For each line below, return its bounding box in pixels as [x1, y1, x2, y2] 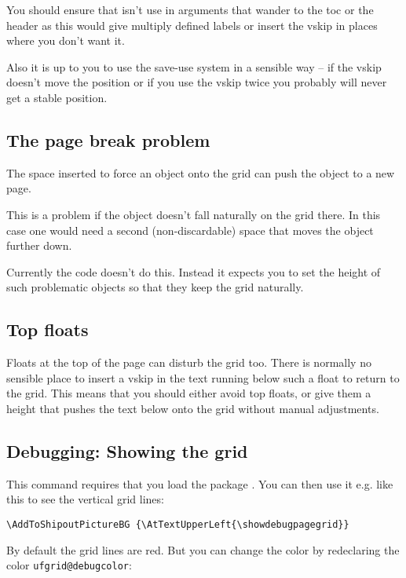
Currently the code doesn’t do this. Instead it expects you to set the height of [6, 263, 381, 280]
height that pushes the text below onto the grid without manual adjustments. [6, 400, 379, 416]
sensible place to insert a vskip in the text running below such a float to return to [6, 369, 400, 386]
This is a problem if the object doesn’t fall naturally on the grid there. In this [6, 206, 381, 222]
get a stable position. [6, 89, 108, 105]
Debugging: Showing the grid [6, 438, 248, 463]
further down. [6, 237, 72, 254]
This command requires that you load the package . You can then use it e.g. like [6, 475, 393, 492]
